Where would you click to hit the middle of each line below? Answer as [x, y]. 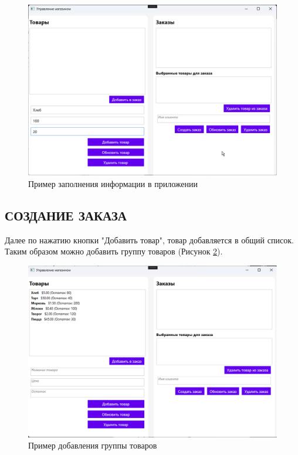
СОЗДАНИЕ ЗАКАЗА [66, 215]
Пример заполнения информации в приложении [113, 183]
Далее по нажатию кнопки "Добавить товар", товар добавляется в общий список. [149, 240]
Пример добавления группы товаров [93, 445]
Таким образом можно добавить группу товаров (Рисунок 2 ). [114, 251]
